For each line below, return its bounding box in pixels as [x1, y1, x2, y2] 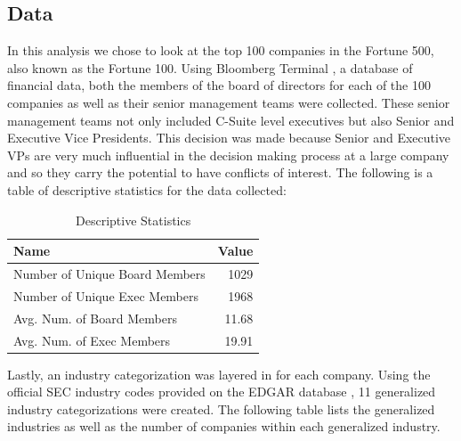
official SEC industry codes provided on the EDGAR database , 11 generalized [7, 382, 436, 401]
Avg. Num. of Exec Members [13, 331, 171, 349]
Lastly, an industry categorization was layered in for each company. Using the [7, 364, 431, 383]
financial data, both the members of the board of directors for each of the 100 [7, 76, 431, 94]
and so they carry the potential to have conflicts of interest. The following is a [7, 163, 433, 182]
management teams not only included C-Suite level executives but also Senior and [7, 110, 455, 129]
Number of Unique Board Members [13, 264, 206, 282]
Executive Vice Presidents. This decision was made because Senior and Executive [7, 128, 451, 147]
